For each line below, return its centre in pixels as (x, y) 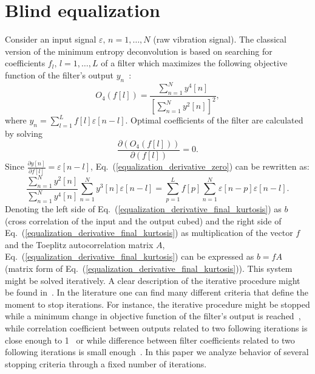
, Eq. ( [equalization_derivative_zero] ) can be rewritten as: (200, 166)
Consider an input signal (51, 39)
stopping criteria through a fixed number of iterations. (106, 363)
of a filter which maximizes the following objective (194, 63)
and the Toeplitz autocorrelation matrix (79, 244)
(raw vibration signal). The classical (220, 39)
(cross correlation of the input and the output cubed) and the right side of (143, 220)
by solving (24, 133)
